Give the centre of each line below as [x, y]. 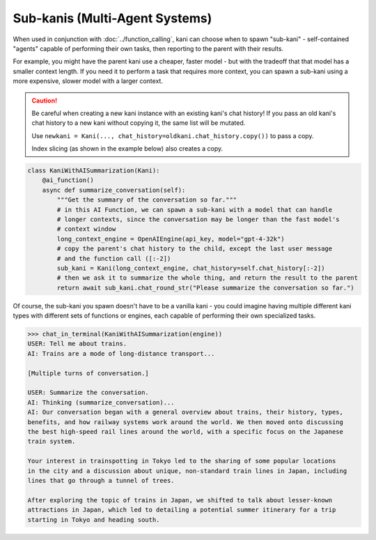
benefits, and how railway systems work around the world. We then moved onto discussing [186, 422]
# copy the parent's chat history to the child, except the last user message [195, 249]
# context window [86, 229]
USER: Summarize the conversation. [88, 393]
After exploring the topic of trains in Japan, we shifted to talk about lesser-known [180, 500]
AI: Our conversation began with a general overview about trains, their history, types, [186, 412]
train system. [52, 442]
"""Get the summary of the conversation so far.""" [147, 200]
